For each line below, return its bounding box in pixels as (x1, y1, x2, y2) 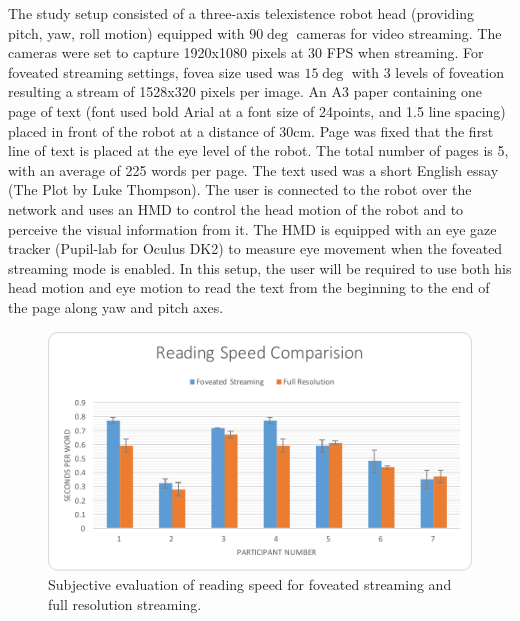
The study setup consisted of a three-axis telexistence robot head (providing (8, 3, 475, 23)
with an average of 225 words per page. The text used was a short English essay (8, 159, 499, 180)
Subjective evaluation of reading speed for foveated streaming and (48, 574, 452, 595)
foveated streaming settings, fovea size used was (8, 61, 300, 82)
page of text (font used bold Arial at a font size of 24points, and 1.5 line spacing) (8, 100, 506, 121)
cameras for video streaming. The (296, 22, 502, 43)
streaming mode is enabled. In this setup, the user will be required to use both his (8, 257, 512, 278)
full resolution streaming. (48, 594, 202, 615)
